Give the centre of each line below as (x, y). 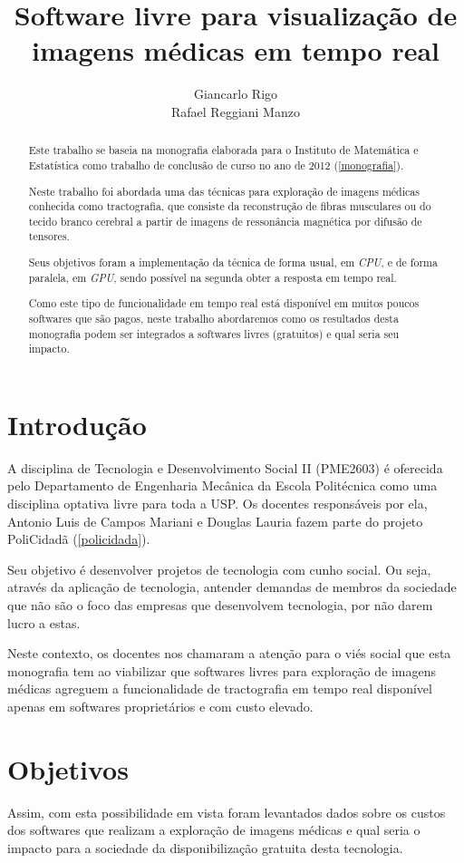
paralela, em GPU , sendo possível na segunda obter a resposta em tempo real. (213, 277)
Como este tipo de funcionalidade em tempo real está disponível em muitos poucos (224, 303)
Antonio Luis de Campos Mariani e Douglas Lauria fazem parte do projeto (215, 521)
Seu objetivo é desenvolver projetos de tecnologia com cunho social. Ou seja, (219, 569)
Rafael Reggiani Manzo (236, 111)
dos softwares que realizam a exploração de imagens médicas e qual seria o (214, 830)
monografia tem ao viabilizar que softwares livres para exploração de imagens (222, 670)
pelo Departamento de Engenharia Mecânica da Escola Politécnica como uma (222, 485)
